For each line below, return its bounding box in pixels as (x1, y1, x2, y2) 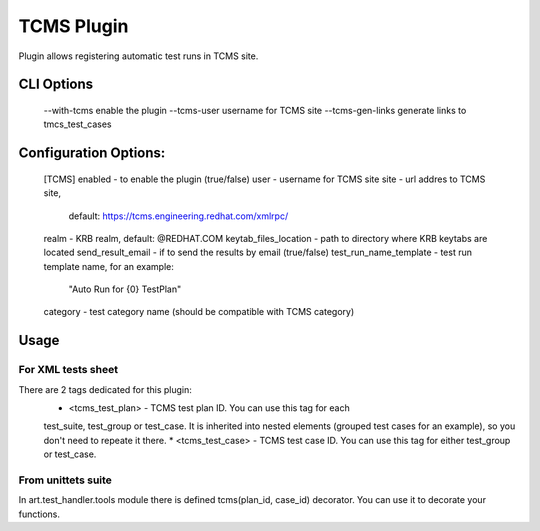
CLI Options (18, 76, 94, 93)
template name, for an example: (43, 260, 174, 272)
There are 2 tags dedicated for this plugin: (18, 383, 192, 395)
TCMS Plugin (18, 15, 129, 37)
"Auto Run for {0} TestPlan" (68, 283, 182, 295)
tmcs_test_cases (43, 118, 112, 130)
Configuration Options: (18, 145, 166, 162)
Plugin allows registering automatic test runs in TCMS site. (18, 50, 259, 62)
